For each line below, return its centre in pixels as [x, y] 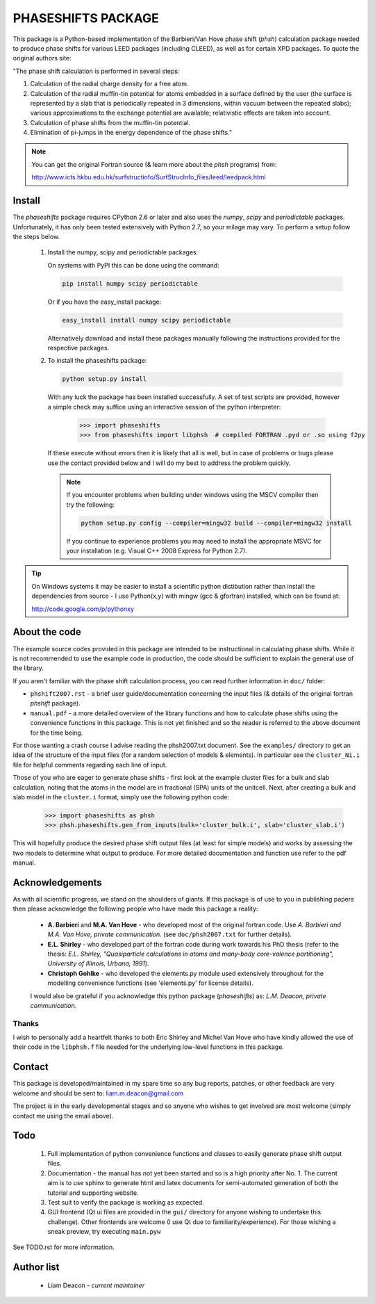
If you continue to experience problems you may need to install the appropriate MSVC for [194, 541]
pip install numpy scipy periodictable [130, 284]
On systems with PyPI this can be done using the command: [134, 265]
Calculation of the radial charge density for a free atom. [109, 84]
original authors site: [42, 58]
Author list [36, 1268]
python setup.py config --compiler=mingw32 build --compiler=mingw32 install [216, 523]
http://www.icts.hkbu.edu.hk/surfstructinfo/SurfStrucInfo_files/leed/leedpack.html [149, 177]
